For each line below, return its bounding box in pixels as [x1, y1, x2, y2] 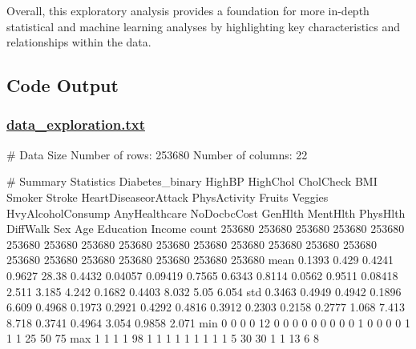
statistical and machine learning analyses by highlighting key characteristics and [6, 18, 400, 34]
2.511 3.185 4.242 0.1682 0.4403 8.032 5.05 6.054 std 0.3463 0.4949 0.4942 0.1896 [6, 283, 402, 299]
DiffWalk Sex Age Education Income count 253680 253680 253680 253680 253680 [6, 220, 405, 237]
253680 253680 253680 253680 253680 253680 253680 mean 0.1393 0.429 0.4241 [6, 251, 394, 268]
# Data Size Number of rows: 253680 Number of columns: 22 [6, 146, 308, 162]
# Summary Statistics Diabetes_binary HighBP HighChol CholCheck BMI [6, 173, 378, 190]
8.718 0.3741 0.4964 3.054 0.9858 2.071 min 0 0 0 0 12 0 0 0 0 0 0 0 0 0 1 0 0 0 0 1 [6, 314, 410, 331]
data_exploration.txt [6, 114, 145, 134]
